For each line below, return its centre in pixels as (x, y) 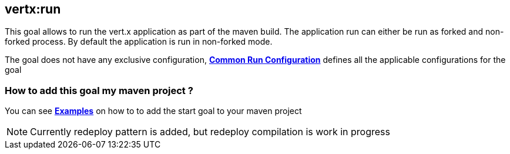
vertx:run (33, 9)
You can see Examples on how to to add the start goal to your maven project (153, 111)
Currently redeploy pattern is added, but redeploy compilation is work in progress (210, 132)
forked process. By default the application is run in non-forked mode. (139, 42)
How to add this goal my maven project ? (99, 90)
